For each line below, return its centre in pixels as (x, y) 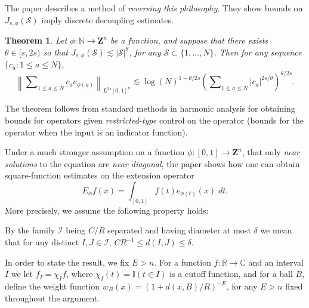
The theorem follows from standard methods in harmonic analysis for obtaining (150, 108)
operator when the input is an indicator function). (96, 132)
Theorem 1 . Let (36, 40)
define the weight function (52, 286)
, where (80, 274)
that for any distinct (42, 242)
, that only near (271, 152)
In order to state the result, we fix (67, 262)
